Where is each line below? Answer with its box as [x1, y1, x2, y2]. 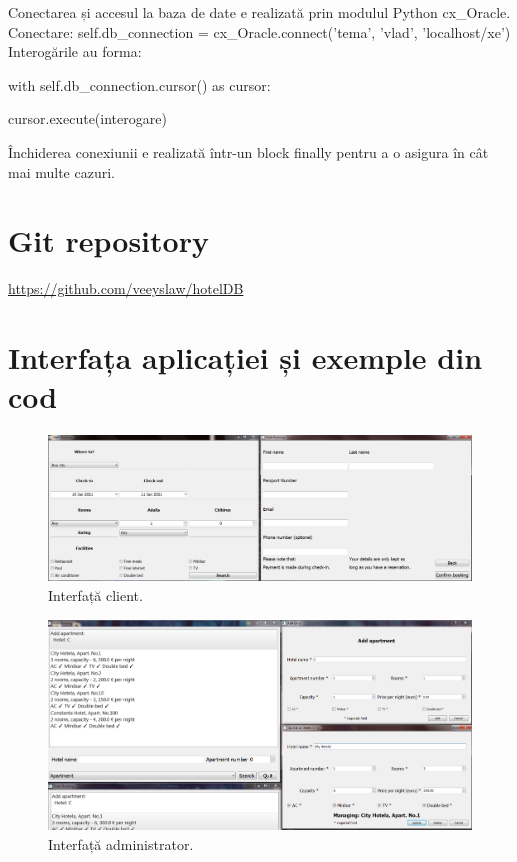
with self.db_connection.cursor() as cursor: [8, 74, 271, 95]
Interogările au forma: [8, 41, 142, 62]
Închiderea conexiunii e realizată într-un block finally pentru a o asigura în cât [8, 141, 489, 162]
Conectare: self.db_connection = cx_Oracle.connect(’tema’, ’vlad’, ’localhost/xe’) [8, 21, 511, 42]
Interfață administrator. [48, 833, 194, 854]
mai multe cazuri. [8, 161, 115, 182]
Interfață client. [48, 584, 143, 605]
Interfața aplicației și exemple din [8, 337, 483, 378]
